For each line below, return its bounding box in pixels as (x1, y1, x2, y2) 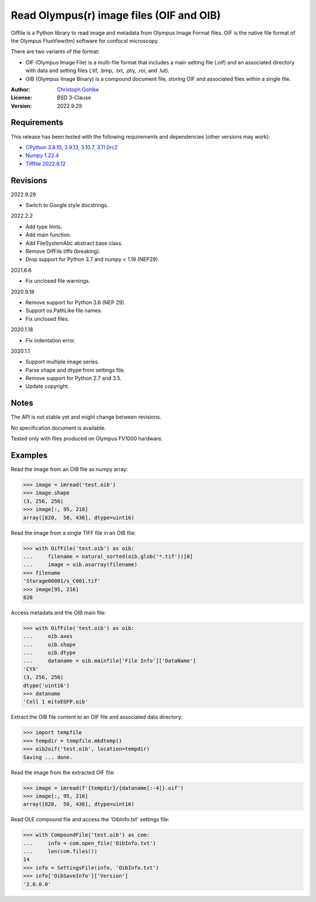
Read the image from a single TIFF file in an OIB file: (11, 529, 136, 536)
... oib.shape (23, 641, 76, 648)
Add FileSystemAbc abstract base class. (25, 239, 123, 246)
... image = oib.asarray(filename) (23, 561, 138, 568)
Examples (11, 450, 48, 460)
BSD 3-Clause (57, 94, 91, 101)
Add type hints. (25, 223, 63, 230)
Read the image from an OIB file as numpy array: (11, 466, 128, 473)
